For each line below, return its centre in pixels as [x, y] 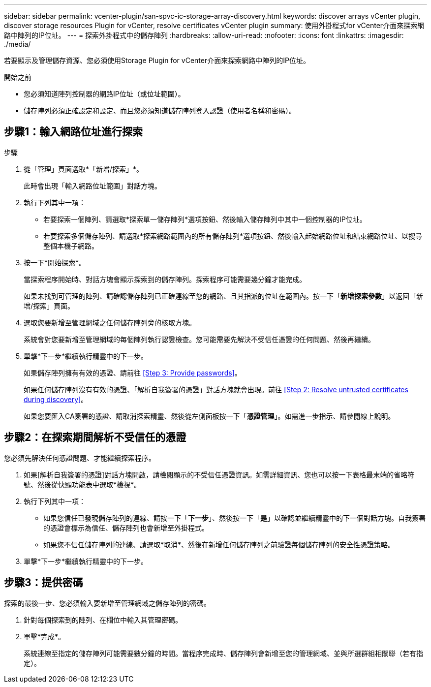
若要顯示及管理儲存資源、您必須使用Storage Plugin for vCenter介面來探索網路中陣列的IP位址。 [157, 60]
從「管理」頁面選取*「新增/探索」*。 [84, 169]
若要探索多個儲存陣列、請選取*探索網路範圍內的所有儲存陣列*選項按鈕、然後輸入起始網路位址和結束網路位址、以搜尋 [233, 236]
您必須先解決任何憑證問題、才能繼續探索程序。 [80, 458]
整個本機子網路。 [71, 246]
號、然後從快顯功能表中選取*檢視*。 [82, 484]
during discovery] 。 [56, 399]
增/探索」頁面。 [49, 306]
